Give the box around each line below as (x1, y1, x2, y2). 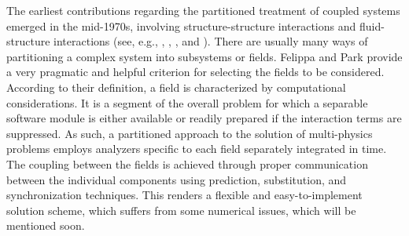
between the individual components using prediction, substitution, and (6, 171, 347, 187)
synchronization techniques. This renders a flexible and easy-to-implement (6, 187, 363, 203)
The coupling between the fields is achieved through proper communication (6, 155, 368, 172)
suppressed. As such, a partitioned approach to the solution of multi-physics (6, 125, 373, 141)
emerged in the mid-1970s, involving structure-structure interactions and (6, 17, 356, 34)
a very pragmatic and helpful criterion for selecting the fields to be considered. (6, 64, 385, 80)
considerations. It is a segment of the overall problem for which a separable (6, 94, 368, 111)
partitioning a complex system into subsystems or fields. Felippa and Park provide (6, 48, 403, 64)
